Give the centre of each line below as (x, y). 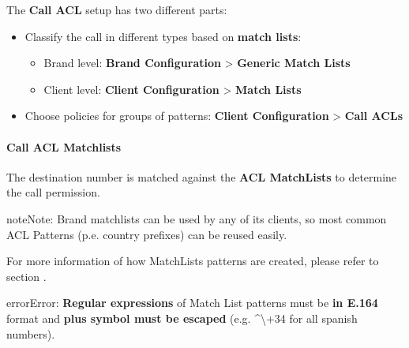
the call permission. (53, 192)
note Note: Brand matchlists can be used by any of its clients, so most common (197, 218)
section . (26, 276)
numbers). (31, 333)
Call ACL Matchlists (64, 146)
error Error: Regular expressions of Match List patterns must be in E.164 (192, 303)
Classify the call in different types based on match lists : (163, 36)
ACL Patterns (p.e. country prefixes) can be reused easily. (147, 234)
